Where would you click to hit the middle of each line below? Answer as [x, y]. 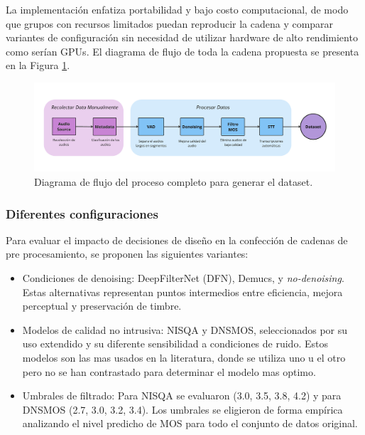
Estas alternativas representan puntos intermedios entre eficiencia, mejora [182, 292]
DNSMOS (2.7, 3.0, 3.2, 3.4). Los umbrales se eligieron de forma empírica [182, 409]
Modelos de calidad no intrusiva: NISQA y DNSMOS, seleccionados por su [185, 329]
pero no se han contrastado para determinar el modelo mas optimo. [169, 371]
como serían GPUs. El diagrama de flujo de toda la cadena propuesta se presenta [182, 51]
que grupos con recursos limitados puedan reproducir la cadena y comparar [170, 23]
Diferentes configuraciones [82, 213]
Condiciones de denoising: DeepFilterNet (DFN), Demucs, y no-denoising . [183, 278]
